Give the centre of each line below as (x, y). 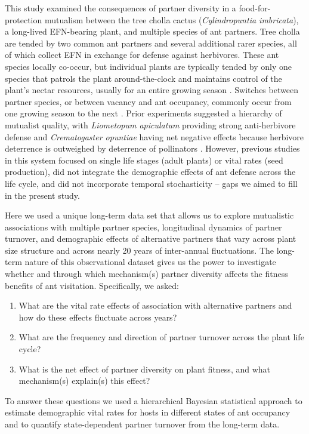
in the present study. (42, 195)
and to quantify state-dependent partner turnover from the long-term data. (142, 424)
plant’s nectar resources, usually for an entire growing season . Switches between (152, 90)
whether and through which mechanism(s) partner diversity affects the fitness (146, 274)
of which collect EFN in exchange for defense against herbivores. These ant (142, 55)
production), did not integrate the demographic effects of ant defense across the (150, 172)
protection (24, 19)
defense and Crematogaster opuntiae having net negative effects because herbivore (154, 136)
